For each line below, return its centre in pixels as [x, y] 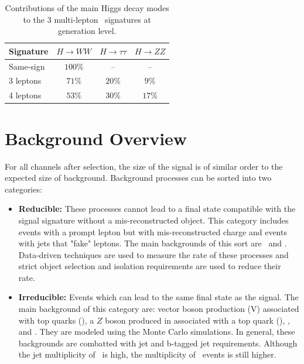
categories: [23, 189]
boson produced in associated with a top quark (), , [197, 320]
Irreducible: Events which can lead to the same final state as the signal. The [158, 297]
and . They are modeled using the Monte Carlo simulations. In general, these [157, 332]
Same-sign [27, 66]
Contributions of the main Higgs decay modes [87, 8]
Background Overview [96, 138]
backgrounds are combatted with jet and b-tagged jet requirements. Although [158, 343]
